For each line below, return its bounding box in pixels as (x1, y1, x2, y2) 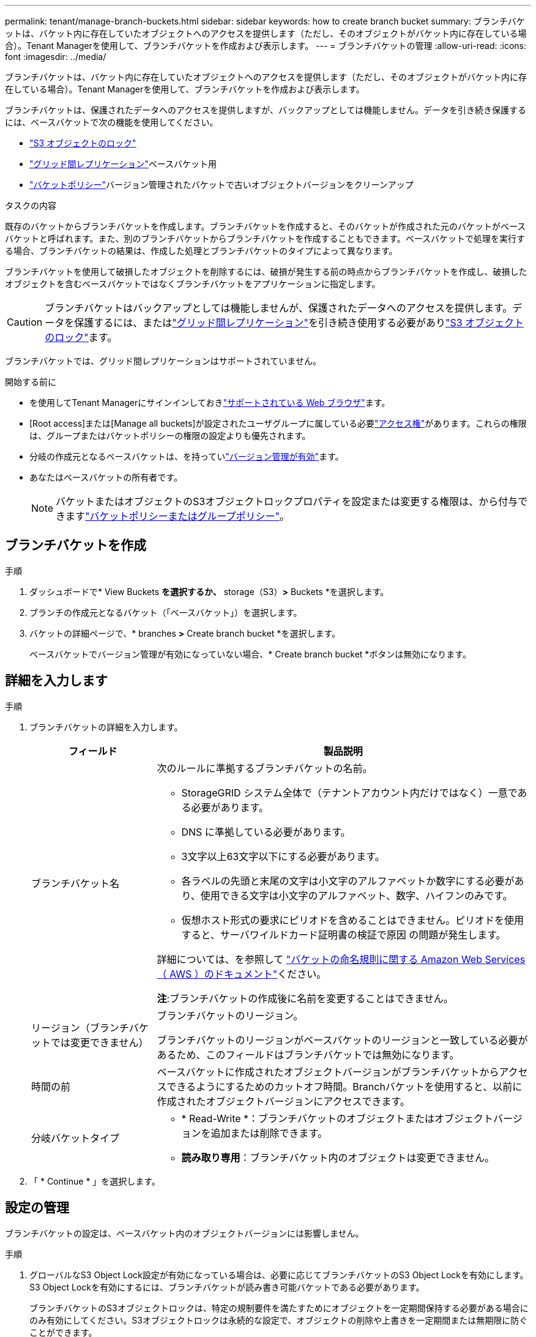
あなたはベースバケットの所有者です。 (29, 472, 182, 482)
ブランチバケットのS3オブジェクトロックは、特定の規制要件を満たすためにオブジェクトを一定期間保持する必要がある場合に (29, 1302, 529, 1313)
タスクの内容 (5, 200, 56, 211)
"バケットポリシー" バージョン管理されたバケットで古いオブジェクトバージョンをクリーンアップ (29, 179, 414, 190)
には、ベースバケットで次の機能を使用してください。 (5, 117, 218, 127)
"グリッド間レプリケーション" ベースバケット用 (29, 159, 217, 169)
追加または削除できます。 (210, 1126, 327, 1139)
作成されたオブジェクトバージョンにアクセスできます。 (157, 1095, 410, 1107)
